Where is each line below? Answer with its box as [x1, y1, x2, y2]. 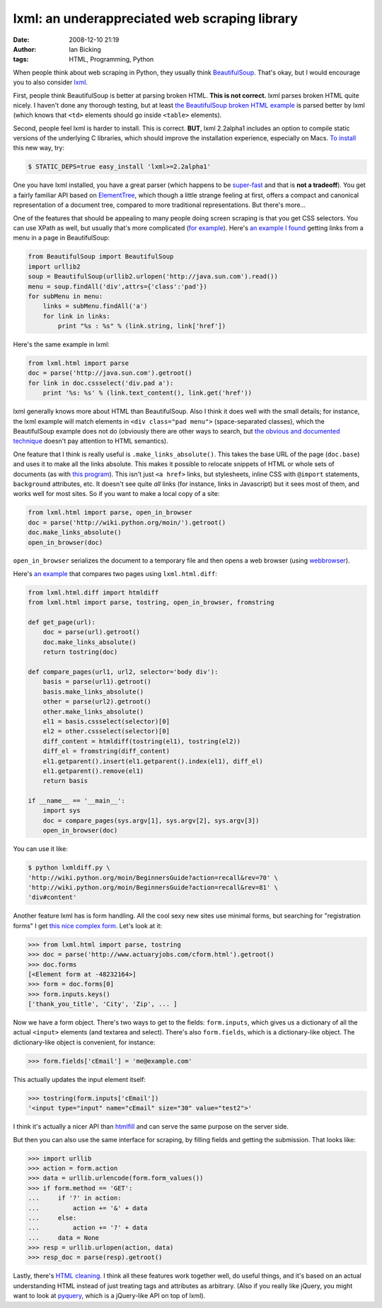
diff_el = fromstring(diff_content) [42, 748, 170, 755]
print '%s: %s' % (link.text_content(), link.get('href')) [42, 389, 253, 397]
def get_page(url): [28, 619, 95, 626]
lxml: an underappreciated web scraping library [13, 11, 299, 26]
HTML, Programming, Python [69, 55, 154, 64]
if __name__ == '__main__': [28, 797, 125, 805]
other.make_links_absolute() [42, 707, 144, 716]
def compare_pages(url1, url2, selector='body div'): [28, 667, 219, 676]
